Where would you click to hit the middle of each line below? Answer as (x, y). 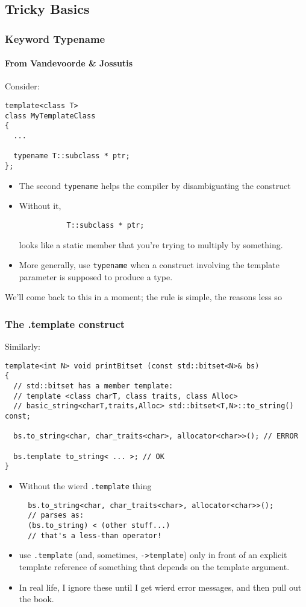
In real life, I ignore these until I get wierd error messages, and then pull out (160, 587)
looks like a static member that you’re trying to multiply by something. (151, 244)
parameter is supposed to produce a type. (96, 276)
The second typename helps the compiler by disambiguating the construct (155, 185)
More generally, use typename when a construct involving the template (149, 265)
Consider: (22, 86)
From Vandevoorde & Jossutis (69, 63)
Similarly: (23, 346)
